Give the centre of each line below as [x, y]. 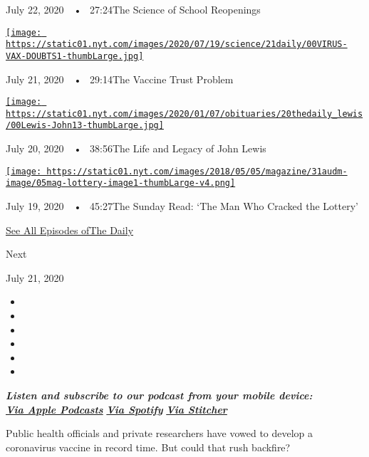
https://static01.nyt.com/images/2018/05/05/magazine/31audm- [197, 171]
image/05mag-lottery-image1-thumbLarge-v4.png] [121, 183]
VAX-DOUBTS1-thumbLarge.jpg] [75, 56]
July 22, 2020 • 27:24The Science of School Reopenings [133, 9]
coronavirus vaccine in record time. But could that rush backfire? [148, 447]
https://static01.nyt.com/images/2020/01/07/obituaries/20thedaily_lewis [184, 114]
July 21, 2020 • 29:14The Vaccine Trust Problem [120, 79]
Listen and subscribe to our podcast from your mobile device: [159, 395]
